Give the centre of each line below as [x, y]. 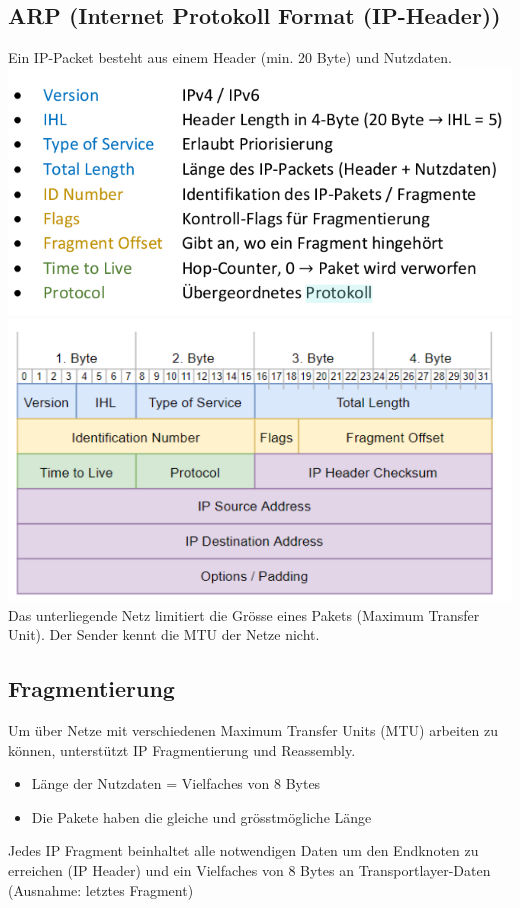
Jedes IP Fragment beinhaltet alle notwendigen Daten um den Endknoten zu [243, 850]
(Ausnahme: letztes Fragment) [101, 889]
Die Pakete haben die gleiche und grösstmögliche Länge [201, 816]
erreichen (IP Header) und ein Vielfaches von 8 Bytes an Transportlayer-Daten [249, 869]
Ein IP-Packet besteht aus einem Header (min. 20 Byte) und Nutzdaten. [230, 57]
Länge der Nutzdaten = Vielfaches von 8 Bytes [176, 783]
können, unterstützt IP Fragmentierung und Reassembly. [182, 749]
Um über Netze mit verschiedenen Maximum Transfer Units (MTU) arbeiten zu [253, 730]
